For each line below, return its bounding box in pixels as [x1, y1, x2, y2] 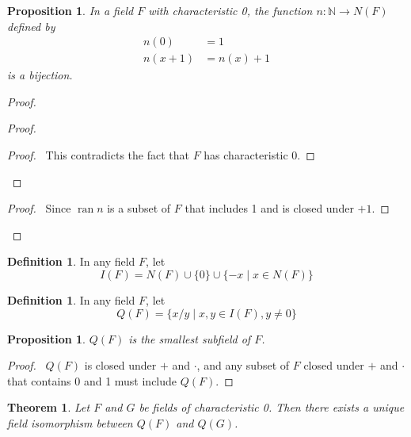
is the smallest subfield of [128, 330, 251, 347]
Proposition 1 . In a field [7, 2, 134, 18]
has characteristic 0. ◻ [204, 147, 315, 163]
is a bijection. [7, 67, 73, 83]
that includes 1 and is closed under [185, 200, 354, 217]
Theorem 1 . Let [7, 399, 90, 416]
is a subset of [107, 200, 171, 217]
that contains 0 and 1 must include [7, 372, 177, 389]
